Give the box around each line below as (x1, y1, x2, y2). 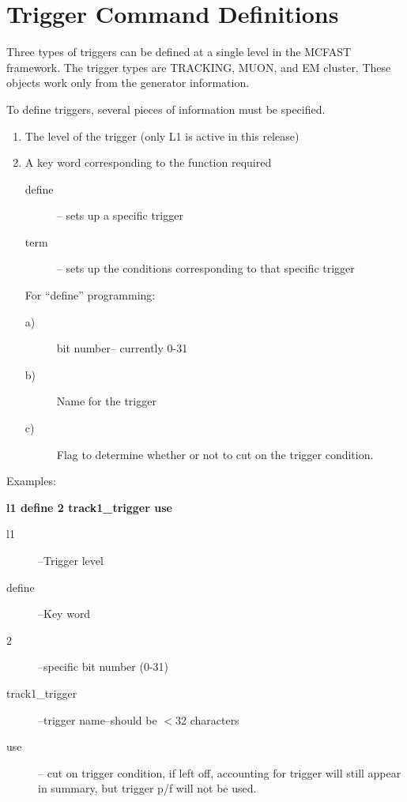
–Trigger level (38, 552, 104, 568)
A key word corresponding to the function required (24, 154, 272, 171)
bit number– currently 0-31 (56, 340, 188, 356)
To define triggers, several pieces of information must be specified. (6, 100, 326, 117)
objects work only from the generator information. (6, 74, 250, 91)
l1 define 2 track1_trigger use (6, 499, 172, 515)
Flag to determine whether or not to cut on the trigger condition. (56, 446, 374, 462)
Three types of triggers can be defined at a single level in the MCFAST (6, 43, 352, 60)
